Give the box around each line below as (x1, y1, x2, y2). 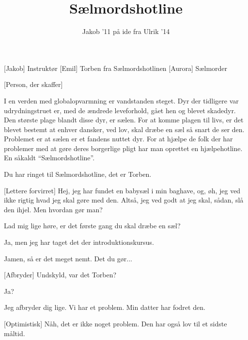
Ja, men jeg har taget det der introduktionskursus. (4, 237, 154, 247)
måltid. (4, 328, 25, 338)
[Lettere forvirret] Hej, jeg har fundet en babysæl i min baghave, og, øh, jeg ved (4, 185, 241, 195)
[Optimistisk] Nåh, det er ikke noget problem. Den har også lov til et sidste (4, 319, 227, 328)
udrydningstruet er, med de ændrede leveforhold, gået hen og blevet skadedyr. (4, 105, 236, 115)
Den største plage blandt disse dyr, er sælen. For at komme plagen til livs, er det (4, 115, 244, 125)
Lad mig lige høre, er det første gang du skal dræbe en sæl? (4, 221, 181, 231)
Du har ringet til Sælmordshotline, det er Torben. (4, 169, 152, 179)
